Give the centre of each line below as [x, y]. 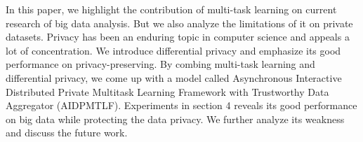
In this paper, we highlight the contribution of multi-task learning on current [171, 9]
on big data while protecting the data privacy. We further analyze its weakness [175, 119]
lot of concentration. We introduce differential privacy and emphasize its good [173, 50]
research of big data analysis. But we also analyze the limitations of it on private [179, 23]
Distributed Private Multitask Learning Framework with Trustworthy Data [167, 91]
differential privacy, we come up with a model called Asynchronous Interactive [174, 77]
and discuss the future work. [67, 133]
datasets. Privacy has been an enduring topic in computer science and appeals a [178, 37]
